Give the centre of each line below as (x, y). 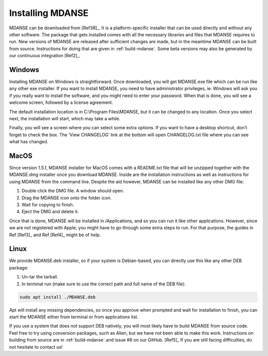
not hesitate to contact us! (36, 347)
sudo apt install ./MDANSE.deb (58, 297)
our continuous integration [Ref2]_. (45, 56)
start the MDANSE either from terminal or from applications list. (74, 317)
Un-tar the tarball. (40, 277)
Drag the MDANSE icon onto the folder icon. (67, 198)
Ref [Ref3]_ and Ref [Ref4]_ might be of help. (55, 235)
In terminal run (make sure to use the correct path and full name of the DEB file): (103, 284)
